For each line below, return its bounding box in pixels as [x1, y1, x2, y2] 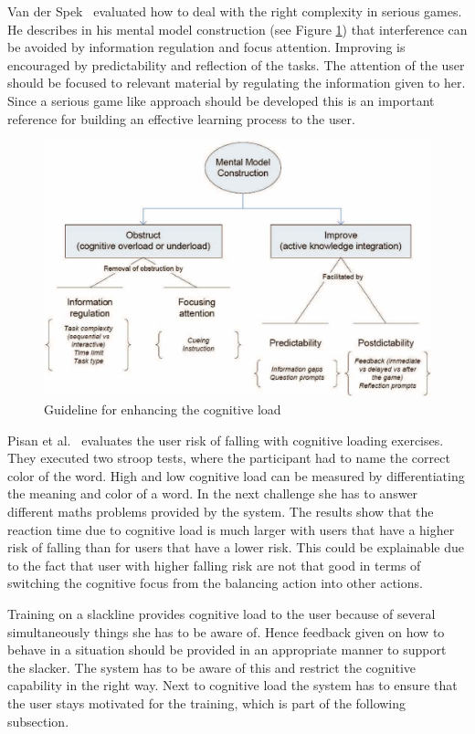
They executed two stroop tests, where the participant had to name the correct [7, 448, 450, 467]
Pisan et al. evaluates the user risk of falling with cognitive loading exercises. [7, 430, 444, 449]
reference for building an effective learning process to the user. [7, 109, 355, 128]
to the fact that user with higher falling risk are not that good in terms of [7, 555, 421, 574]
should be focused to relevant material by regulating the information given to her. [7, 73, 466, 92]
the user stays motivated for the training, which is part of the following [7, 693, 406, 712]
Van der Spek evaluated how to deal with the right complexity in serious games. [7, 2, 462, 20]
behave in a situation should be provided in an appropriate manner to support [7, 640, 447, 659]
